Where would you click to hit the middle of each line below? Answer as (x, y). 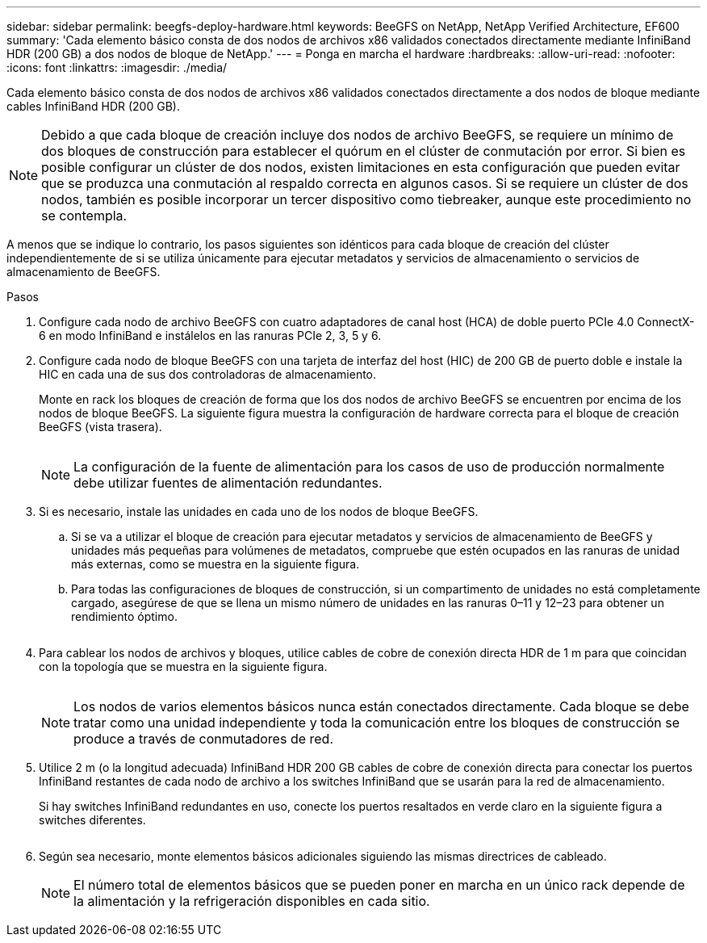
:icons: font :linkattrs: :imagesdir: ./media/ (117, 67)
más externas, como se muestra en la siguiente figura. (215, 564)
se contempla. (84, 216)
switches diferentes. (92, 820)
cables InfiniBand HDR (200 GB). (93, 106)
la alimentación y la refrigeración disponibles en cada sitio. (252, 901)
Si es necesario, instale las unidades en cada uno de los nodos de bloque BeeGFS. (259, 511)
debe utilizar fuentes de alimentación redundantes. (228, 483)
